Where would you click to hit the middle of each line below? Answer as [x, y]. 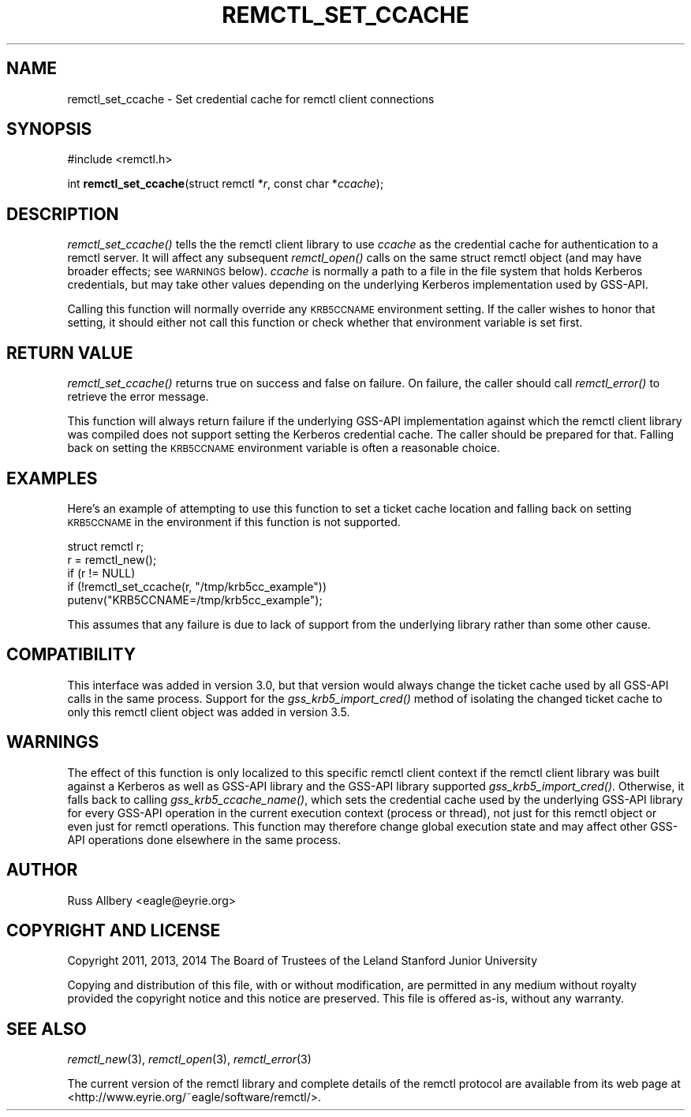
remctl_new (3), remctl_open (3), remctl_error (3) [189, 1059]
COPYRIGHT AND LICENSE [114, 930]
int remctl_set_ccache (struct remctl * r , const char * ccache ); [226, 184]
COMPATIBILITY [71, 655]
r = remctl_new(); [112, 559]
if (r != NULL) [101, 573]
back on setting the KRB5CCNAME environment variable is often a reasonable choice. [284, 448]
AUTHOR [42, 870]
